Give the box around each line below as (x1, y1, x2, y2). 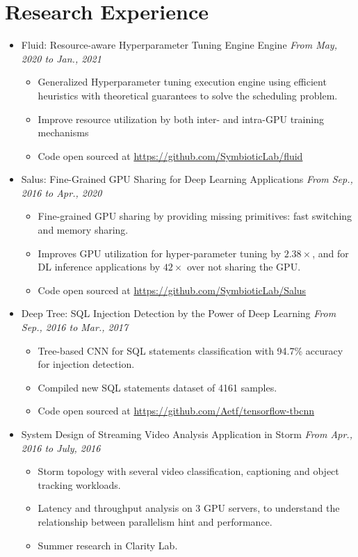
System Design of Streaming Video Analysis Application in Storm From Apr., (21, 427, 352, 441)
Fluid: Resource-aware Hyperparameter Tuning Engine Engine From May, (21, 38, 337, 52)
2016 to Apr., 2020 (21, 185, 102, 200)
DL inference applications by (38, 259, 161, 274)
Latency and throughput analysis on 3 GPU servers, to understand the (38, 501, 340, 515)
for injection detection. (38, 357, 135, 371)
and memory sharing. (38, 223, 129, 237)
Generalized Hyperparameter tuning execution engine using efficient (38, 74, 327, 89)
